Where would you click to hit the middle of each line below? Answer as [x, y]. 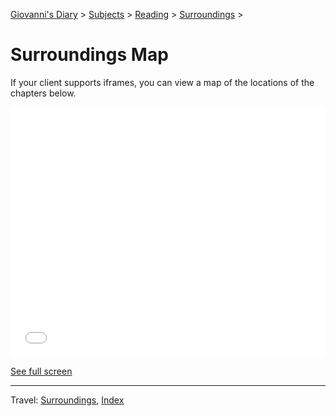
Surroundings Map [89, 55]
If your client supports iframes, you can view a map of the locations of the [162, 82]
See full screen [41, 371]
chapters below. [43, 93]
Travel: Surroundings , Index [67, 400]
